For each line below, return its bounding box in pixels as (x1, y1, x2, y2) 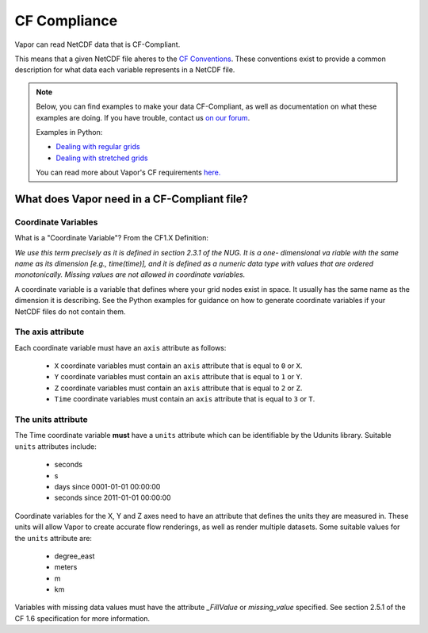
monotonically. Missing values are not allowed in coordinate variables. (14, 270, 246, 279)
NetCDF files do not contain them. (14, 306, 126, 316)
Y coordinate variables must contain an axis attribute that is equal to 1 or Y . (54, 372, 303, 382)
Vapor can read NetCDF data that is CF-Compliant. (14, 40, 181, 49)
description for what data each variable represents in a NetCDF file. (14, 65, 235, 75)
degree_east (54, 551, 95, 561)
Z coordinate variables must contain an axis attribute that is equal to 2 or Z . (54, 383, 303, 393)
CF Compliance (14, 12, 118, 29)
